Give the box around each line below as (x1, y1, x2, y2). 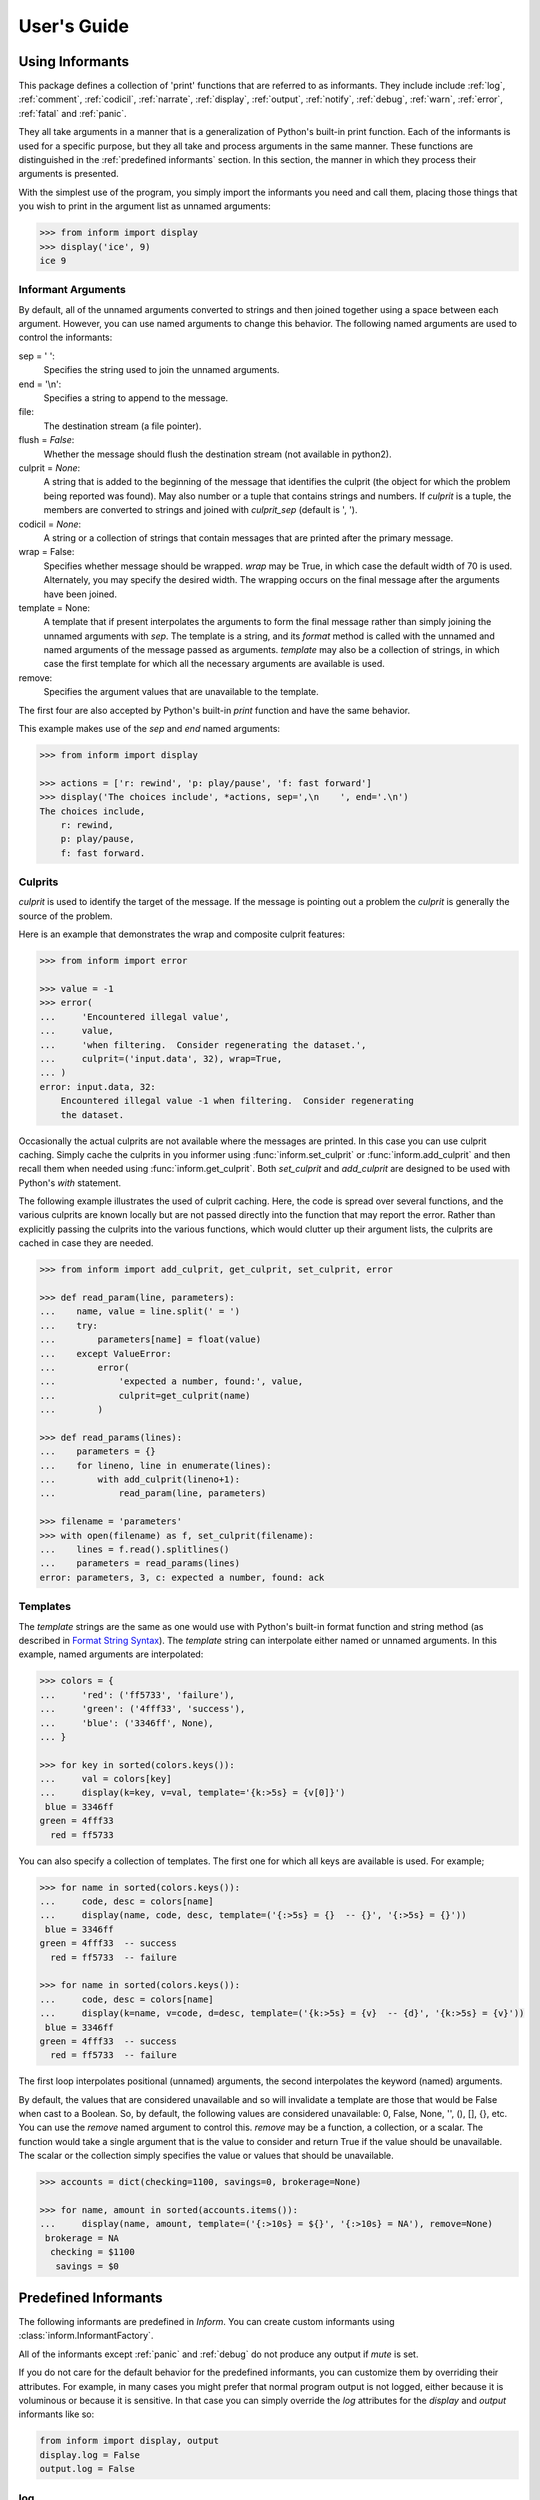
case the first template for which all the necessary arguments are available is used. (43, 658, 385, 670)
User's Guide (18, 15, 130, 37)
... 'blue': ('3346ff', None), (39, 1717, 214, 1729)
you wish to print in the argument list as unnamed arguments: (18, 200, 271, 212)
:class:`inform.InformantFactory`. (18, 2330, 154, 2342)
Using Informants (18, 53, 130, 70)
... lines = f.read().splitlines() (39, 1544, 230, 1555)
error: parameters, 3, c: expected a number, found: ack (39, 1571, 325, 1583)
